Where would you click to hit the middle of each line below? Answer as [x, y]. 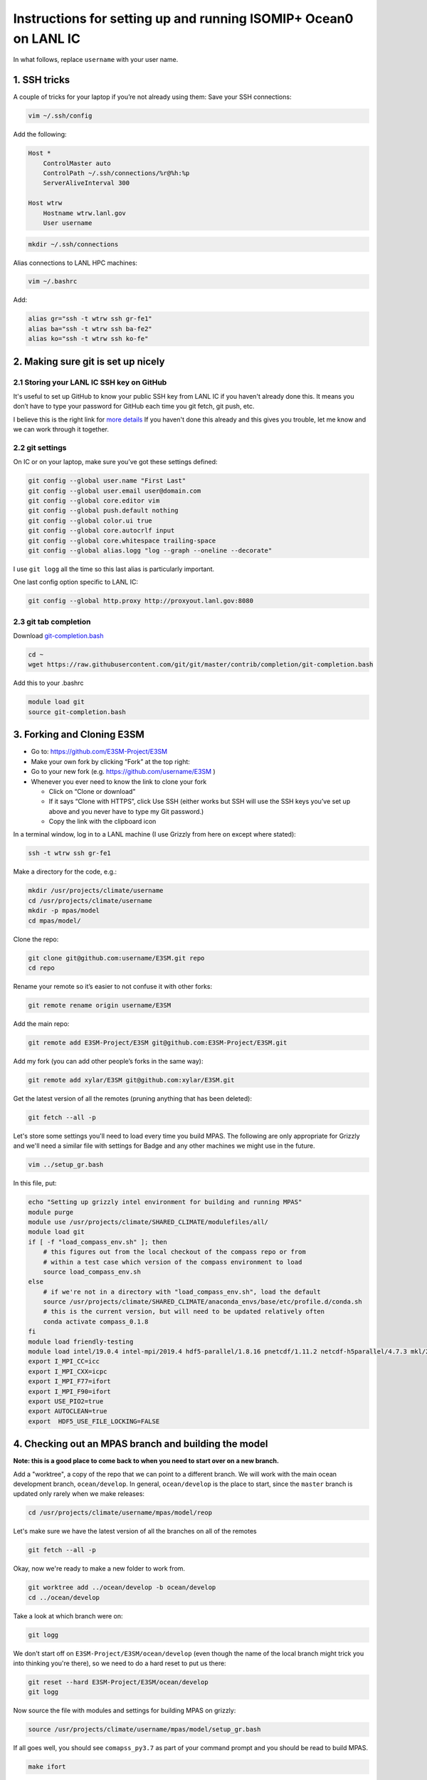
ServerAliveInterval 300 [86, 183]
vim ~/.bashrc [53, 282]
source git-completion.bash [77, 712]
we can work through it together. [61, 429]
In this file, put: [35, 1183]
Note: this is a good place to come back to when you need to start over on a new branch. [146, 1461]
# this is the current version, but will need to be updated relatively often [184, 1312]
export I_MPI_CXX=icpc [68, 1371]
